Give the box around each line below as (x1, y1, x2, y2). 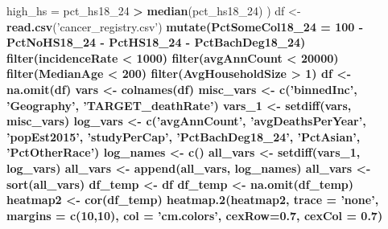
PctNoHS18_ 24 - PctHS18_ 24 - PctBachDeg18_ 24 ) (6, 34, 306, 51)
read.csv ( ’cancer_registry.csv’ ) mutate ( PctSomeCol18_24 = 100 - (6, 18, 364, 35)
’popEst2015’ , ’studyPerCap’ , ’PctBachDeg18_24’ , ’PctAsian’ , (6, 128, 361, 145)
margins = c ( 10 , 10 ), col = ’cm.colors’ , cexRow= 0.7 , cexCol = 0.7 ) (6, 207, 383, 223)
